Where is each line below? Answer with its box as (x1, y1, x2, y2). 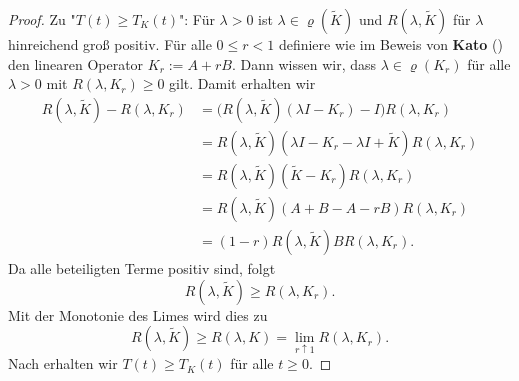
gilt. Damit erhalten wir (169, 73, 316, 94)
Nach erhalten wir (8, 353, 118, 374)
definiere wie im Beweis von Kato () (278, 34, 503, 54)
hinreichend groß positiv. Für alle (8, 34, 212, 54)
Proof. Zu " (8, 9, 76, 29)
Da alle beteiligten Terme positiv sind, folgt (8, 257, 276, 278)
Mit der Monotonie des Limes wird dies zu (8, 304, 268, 325)
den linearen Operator (8, 53, 144, 74)
